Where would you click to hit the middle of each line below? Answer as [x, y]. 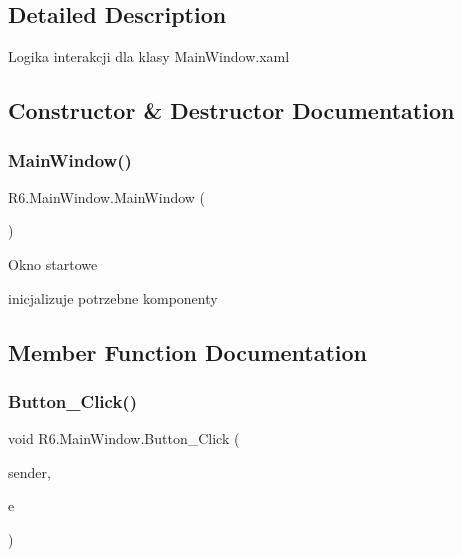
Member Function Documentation [188, 351]
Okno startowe [53, 263]
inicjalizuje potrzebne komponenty [113, 297]
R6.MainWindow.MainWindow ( [107, 196]
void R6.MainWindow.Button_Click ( [124, 438]
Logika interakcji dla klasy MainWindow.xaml [149, 56]
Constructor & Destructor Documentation [231, 110]
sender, [29, 471]
